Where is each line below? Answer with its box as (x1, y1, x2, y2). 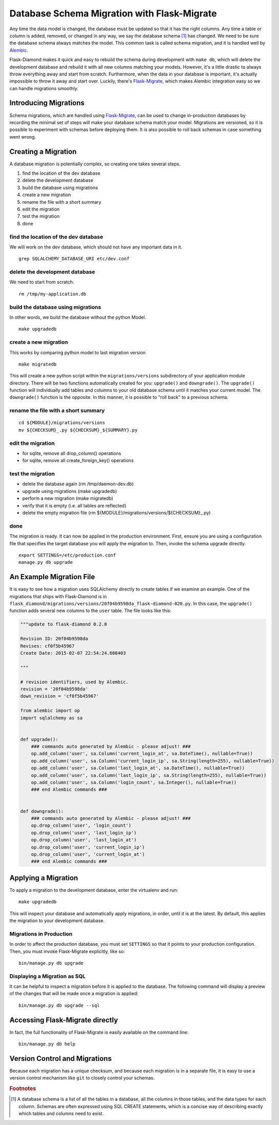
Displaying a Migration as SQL (9, 973, 86, 980)
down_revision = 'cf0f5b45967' (20, 693, 99, 699)
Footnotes (9, 1085, 36, 1092)
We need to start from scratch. (9, 279, 74, 285)
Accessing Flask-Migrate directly (9, 1016, 118, 1024)
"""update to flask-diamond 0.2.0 (20, 621, 107, 627)
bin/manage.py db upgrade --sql (18, 1002, 100, 1008)
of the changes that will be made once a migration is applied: (9, 990, 138, 997)
